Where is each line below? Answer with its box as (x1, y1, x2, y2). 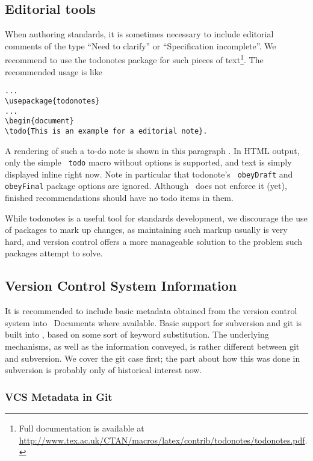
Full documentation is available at (19, 422, 144, 435)
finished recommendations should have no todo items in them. (5, 191, 234, 204)
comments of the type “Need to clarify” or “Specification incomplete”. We (5, 39, 276, 52)
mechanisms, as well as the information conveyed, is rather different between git (5, 340, 300, 353)
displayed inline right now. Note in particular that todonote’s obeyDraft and (5, 167, 293, 180)
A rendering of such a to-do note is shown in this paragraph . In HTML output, (5, 144, 300, 156)
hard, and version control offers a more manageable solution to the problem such (5, 235, 303, 247)
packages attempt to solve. (5, 247, 103, 259)
